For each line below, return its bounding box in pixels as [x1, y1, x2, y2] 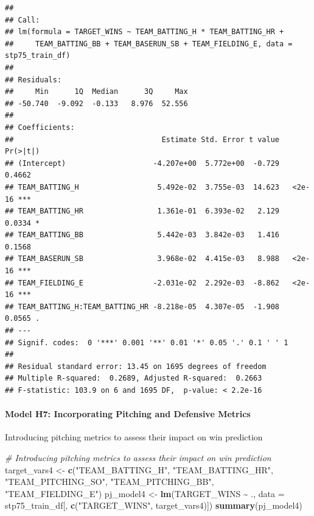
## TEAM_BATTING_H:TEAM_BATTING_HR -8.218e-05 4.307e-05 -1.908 [5, 302, 280, 311]
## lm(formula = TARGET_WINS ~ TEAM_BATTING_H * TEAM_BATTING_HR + [5, 27, 284, 37]
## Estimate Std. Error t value [5, 135, 280, 144]
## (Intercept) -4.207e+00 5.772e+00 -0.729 [5, 159, 280, 168]
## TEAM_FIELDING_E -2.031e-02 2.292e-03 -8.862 [5, 278, 280, 287]
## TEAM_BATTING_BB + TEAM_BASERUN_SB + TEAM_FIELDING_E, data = [5, 39, 293, 48]
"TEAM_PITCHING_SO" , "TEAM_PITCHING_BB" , [5, 475, 214, 488]
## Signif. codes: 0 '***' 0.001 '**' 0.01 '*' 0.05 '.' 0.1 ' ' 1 [5, 338, 288, 347]
